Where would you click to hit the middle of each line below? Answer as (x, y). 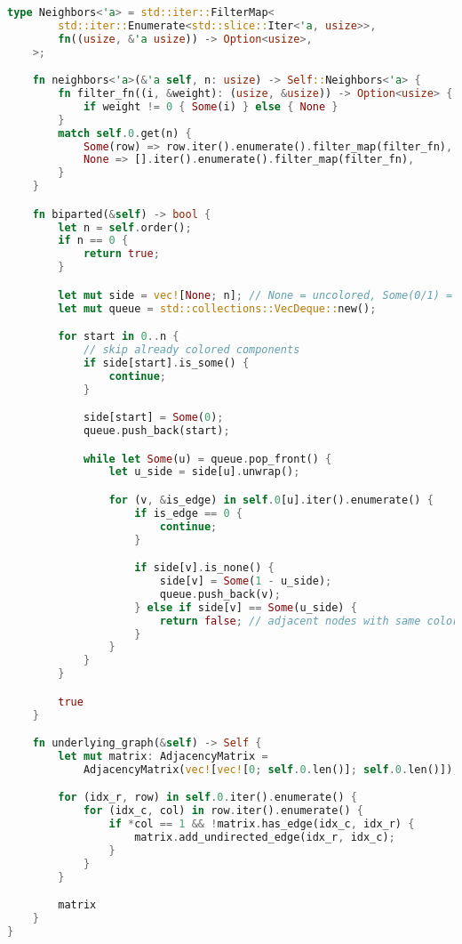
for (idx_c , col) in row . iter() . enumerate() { (223, 811)
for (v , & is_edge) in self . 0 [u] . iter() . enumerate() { (271, 500)
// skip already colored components (191, 350)
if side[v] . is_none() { (204, 568)
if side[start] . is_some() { (166, 363)
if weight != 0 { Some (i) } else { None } (211, 106)
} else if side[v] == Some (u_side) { (246, 607)
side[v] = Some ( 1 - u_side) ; (246, 581)
